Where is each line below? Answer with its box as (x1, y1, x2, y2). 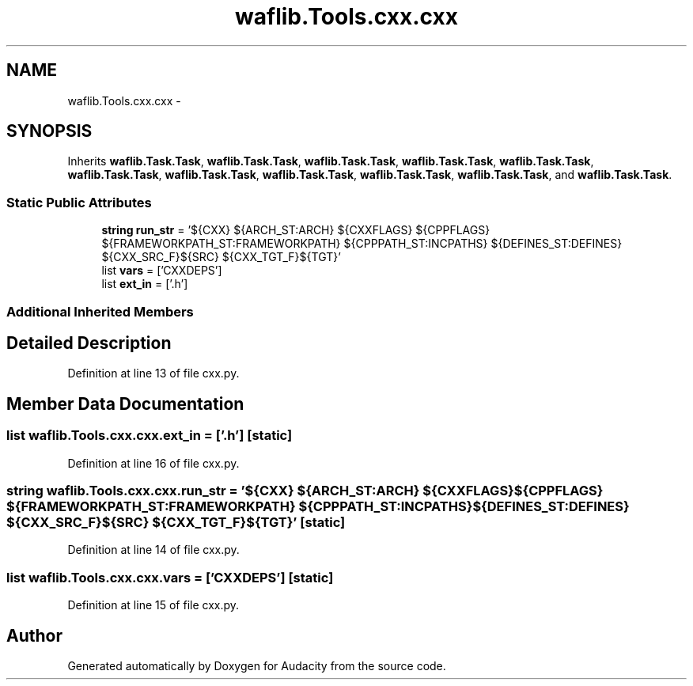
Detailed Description (6, 332, 172, 353)
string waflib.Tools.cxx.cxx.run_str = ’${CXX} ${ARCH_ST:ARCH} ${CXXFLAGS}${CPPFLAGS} (6, 483, 604, 498)
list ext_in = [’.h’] (101, 277, 188, 291)
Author (6, 625, 62, 646)
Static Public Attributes (6, 194, 152, 210)
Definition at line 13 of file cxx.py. (67, 366, 240, 381)
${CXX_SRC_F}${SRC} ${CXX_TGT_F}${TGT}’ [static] (6, 514, 346, 530)
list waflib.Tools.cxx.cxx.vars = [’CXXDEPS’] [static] (6, 569, 334, 586)
